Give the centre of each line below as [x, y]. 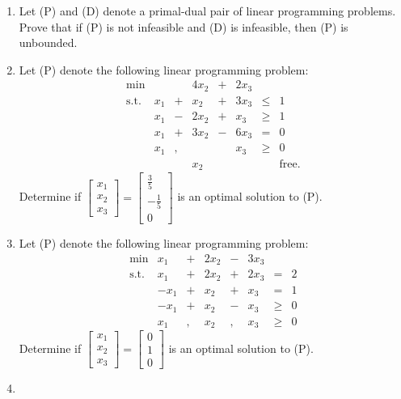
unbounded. [48, 42]
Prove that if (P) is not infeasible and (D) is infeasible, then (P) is [184, 26]
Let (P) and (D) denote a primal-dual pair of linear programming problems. [207, 11]
